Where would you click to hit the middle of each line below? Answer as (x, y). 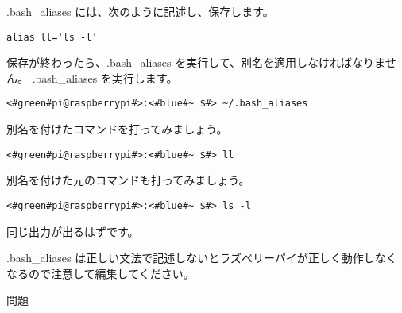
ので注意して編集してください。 (111, 273)
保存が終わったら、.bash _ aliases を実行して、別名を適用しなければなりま (196, 62)
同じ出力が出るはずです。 (73, 231)
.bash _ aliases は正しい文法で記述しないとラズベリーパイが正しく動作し (191, 258)
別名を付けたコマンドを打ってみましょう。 (117, 129)
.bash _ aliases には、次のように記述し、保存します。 (140, 11)
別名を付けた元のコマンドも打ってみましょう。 (128, 180)
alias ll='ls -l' (52, 37)
